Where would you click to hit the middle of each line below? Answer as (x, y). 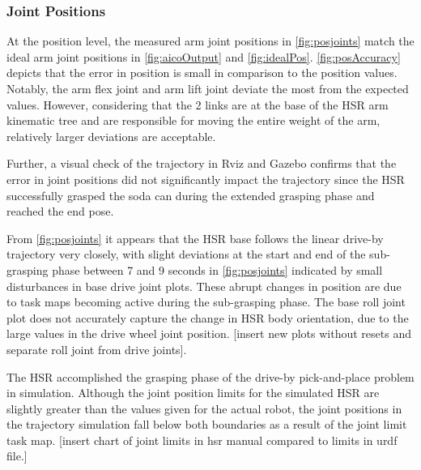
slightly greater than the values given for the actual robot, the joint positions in (204, 408)
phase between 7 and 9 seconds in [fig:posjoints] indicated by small (217, 269)
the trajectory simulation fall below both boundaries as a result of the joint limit (207, 424)
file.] (17, 456)
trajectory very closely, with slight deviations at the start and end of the (186, 254)
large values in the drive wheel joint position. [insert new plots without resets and (209, 333)
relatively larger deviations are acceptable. (111, 136)
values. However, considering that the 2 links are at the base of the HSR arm (198, 104)
